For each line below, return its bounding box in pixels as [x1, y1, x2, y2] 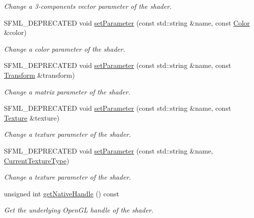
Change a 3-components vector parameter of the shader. [4, 1, 172, 11]
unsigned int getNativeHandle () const [4, 188, 119, 198]
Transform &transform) [4, 69, 75, 80]
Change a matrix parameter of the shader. [4, 86, 130, 96]
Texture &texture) [4, 112, 60, 123]
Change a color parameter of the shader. [4, 43, 126, 54]
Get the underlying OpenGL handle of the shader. [4, 205, 154, 215]
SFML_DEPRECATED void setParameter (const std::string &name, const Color [4, 17, 250, 28]
